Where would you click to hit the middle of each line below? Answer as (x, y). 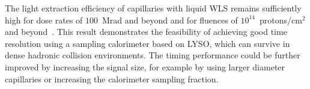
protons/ (276, 20)
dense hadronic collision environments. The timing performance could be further (153, 55)
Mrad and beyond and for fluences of (170, 20)
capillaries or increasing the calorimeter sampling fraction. (112, 78)
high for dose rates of (44, 20)
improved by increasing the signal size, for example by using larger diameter (145, 66)
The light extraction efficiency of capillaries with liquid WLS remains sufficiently (153, 8)
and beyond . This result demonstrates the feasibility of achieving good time (146, 32)
